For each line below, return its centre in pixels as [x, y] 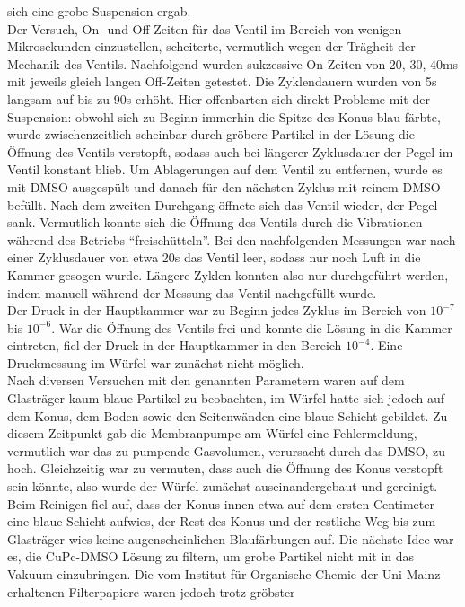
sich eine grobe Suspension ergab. [99, 11]
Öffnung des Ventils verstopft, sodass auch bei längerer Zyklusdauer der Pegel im [230, 151]
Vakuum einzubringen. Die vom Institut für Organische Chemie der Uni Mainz [224, 574]
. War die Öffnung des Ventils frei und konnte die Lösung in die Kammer [252, 327]
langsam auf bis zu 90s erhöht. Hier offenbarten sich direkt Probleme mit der [219, 98]
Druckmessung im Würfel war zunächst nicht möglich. [156, 362]
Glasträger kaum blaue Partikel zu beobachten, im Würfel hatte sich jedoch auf [226, 398]
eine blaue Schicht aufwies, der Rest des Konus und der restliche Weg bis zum [222, 521]
